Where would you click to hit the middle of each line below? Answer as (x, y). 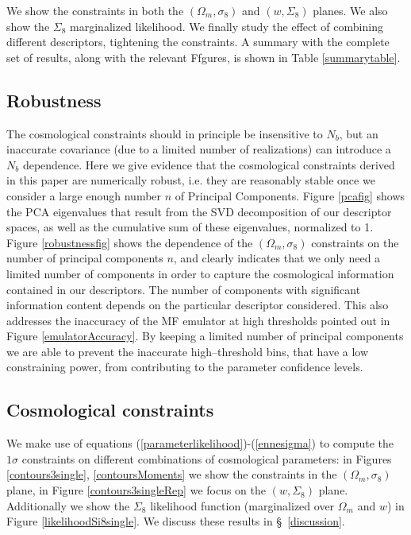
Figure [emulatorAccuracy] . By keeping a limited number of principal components (205, 336)
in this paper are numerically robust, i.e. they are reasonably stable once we (191, 180)
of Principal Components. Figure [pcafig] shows (290, 195)
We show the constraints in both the (95, 10)
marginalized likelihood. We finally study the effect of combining (227, 26)
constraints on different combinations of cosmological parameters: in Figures (207, 458)
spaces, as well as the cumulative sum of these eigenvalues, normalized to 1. (190, 227)
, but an (359, 133)
